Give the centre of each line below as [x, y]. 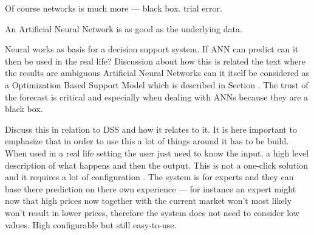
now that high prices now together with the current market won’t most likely [148, 201]
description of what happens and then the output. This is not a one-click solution [157, 165]
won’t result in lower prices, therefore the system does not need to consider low [152, 212]
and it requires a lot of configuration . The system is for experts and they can [149, 177]
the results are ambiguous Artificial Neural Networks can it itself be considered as [157, 73]
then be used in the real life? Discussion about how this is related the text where [155, 61]
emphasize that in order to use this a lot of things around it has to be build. [147, 141]
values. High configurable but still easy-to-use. [91, 224]
